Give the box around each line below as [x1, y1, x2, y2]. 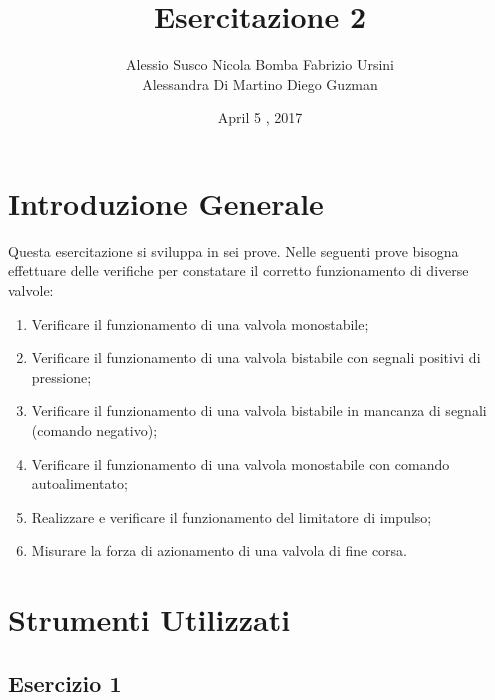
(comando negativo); [31, 420, 158, 440]
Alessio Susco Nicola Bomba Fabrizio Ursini [126, 54, 394, 75]
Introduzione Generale [8, 182, 324, 223]
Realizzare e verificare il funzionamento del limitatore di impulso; [31, 506, 432, 527]
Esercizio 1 [8, 667, 122, 698]
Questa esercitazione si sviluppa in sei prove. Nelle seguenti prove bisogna [8, 240, 459, 261]
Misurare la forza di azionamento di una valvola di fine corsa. [31, 540, 408, 561]
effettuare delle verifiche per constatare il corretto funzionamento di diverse [8, 260, 469, 281]
